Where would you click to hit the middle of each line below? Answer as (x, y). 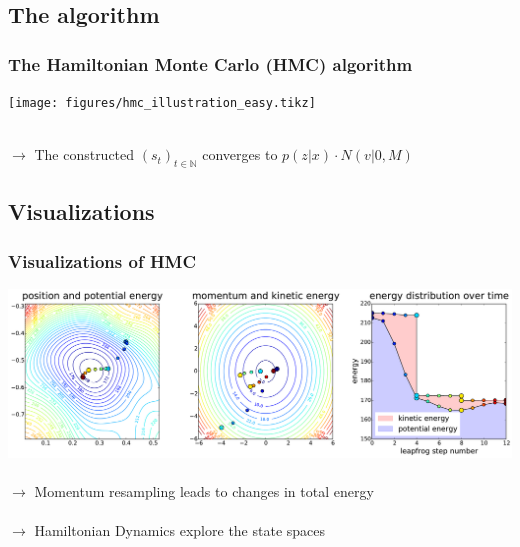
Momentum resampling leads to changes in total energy (204, 491)
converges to (240, 154)
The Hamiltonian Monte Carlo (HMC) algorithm (210, 63)
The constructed (84, 154)
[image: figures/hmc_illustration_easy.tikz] (162, 103)
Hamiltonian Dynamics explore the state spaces (180, 530)
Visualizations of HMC (102, 260)
